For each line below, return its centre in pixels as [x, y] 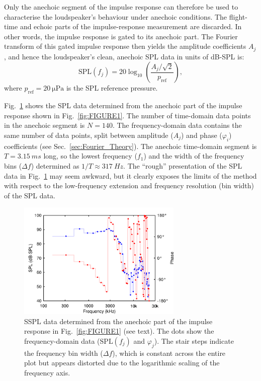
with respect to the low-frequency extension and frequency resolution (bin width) [129, 185]
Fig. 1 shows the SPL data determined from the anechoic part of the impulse [123, 105]
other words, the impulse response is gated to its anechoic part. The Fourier [121, 36]
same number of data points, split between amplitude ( [89, 135]
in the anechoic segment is [45, 125]
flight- [238, 16]
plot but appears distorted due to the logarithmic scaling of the [122, 363]
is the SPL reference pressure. [112, 88]
